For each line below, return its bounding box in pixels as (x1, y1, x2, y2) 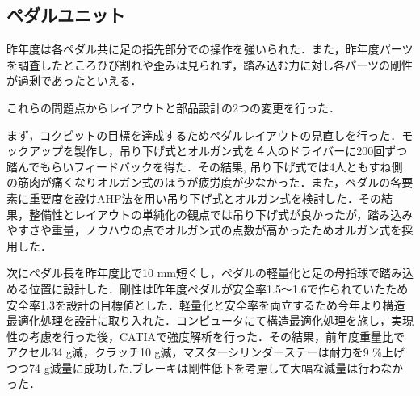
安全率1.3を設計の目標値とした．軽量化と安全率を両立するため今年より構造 (6, 296, 405, 313)
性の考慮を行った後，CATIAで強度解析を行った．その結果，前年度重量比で (6, 327, 405, 344)
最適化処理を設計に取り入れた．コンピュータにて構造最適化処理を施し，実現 (6, 312, 414, 329)
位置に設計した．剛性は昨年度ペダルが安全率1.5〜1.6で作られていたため (28, 280, 409, 297)
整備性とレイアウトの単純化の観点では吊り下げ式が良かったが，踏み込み (28, 205, 414, 222)
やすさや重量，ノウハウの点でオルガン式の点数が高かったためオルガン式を (6, 221, 402, 238)
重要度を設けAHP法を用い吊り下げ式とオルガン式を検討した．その (28, 189, 382, 206)
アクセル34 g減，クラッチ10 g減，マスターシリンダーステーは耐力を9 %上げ (6, 343, 405, 360)
